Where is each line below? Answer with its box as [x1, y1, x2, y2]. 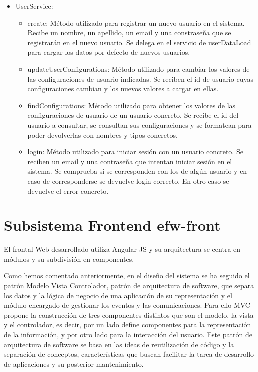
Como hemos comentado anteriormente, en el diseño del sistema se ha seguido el [4, 270, 250, 281]
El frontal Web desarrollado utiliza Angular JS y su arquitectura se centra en [4, 244, 241, 254]
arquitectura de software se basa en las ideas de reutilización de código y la [4, 339, 234, 349]
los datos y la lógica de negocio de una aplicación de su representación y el [4, 290, 232, 300]
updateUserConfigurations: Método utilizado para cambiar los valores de [27, 63, 250, 74]
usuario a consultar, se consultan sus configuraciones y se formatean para [27, 119, 252, 130]
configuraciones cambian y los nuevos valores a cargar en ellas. [27, 83, 219, 94]
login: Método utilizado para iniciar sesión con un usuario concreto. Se [27, 146, 243, 157]
